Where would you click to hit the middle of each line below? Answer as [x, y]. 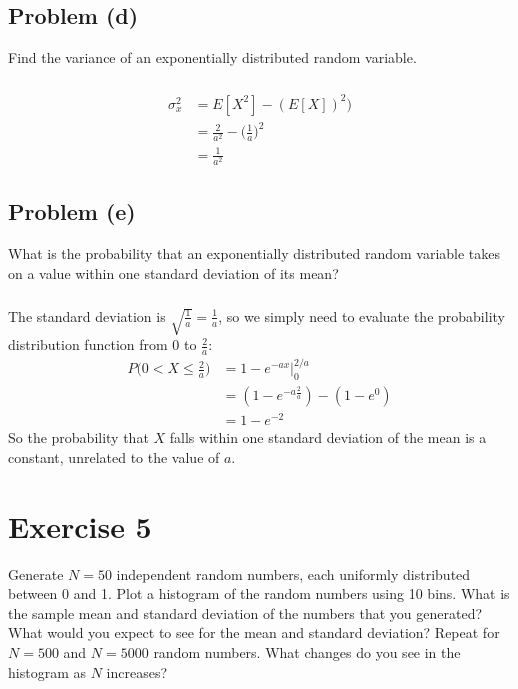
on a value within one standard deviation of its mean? [173, 272]
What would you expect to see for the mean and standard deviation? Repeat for [254, 632]
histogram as [47, 671]
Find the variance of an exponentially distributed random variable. [212, 57]
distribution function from [88, 344]
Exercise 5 [80, 525]
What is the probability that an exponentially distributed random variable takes [254, 253]
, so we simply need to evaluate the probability [361, 315]
